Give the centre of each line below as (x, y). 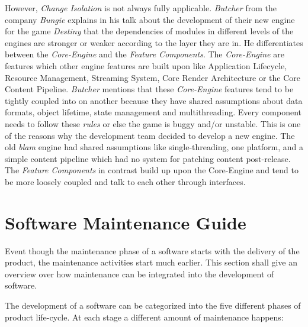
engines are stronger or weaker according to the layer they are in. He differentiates (154, 42)
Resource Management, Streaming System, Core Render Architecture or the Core (153, 77)
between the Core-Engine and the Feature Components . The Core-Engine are (145, 54)
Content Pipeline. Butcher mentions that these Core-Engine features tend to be (149, 89)
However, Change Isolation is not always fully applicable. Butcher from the (141, 8)
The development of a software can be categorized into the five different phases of (153, 305)
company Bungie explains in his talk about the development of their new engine (150, 19)
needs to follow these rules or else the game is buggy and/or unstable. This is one (153, 123)
